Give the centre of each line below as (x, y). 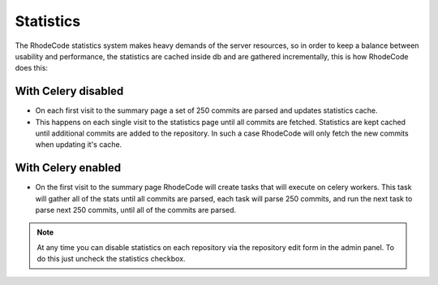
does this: (32, 68)
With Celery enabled (68, 168)
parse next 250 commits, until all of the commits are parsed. (136, 210)
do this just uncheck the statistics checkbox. (111, 259)
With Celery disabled (69, 91)
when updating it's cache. (79, 145)
